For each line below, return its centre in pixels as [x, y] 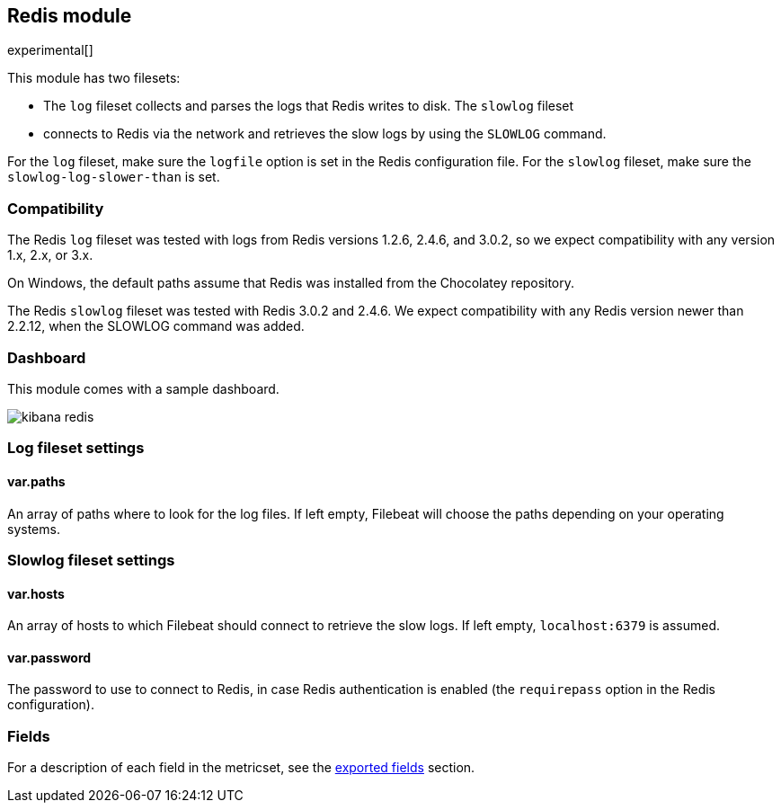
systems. [34, 529]
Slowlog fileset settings [91, 560]
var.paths [36, 481]
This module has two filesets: [94, 78]
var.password [49, 657]
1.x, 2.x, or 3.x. [50, 255]
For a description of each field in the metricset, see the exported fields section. [241, 768]
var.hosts [36, 593]
